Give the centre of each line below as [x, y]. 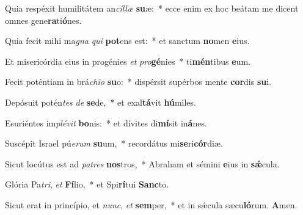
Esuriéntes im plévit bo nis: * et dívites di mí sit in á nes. [106, 122]
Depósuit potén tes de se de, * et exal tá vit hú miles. [100, 102]
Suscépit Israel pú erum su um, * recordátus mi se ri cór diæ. [114, 143]
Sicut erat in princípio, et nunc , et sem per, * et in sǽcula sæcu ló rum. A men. [151, 204]
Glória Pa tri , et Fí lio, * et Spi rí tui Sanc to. [87, 184]
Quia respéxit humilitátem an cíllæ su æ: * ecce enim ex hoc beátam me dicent [152, 8]
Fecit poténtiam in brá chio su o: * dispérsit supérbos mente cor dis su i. [138, 82]
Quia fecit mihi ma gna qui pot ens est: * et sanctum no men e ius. [127, 41]
